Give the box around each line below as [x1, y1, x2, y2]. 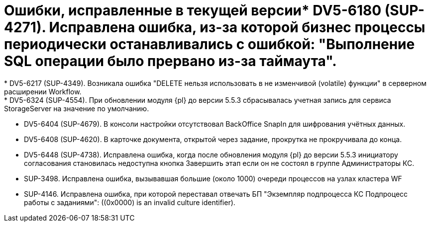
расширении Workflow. [4, 87, 82, 96]
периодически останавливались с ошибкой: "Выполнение [4, 36, 415, 53]
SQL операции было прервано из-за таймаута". [4, 53, 337, 70]
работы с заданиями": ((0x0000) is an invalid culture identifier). [24, 198, 235, 207]
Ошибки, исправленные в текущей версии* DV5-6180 [4, 2, 382, 19]
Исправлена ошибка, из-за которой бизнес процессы [49, 19, 426, 36]
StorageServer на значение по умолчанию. [4, 104, 149, 113]
